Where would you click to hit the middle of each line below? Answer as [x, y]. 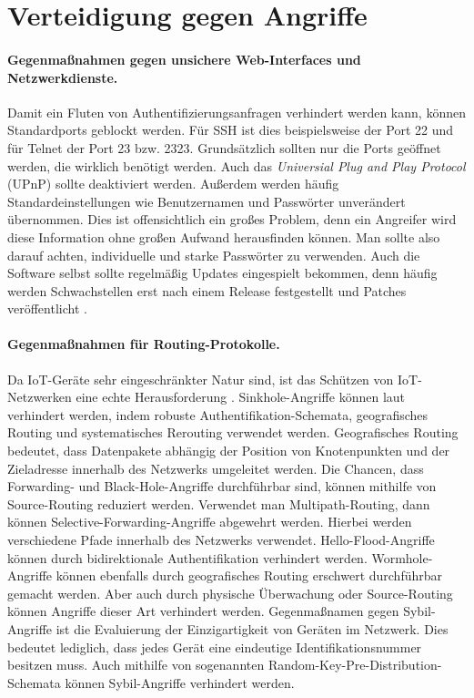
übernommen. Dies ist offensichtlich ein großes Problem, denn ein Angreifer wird [232, 219]
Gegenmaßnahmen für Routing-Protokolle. [144, 344]
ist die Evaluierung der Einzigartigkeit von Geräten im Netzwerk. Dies [252, 629]
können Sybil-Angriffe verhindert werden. [180, 682]
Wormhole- [402, 557]
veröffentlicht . [47, 308]
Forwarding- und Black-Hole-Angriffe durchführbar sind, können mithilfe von [222, 486]
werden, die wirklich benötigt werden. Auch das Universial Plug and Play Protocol [237, 165]
